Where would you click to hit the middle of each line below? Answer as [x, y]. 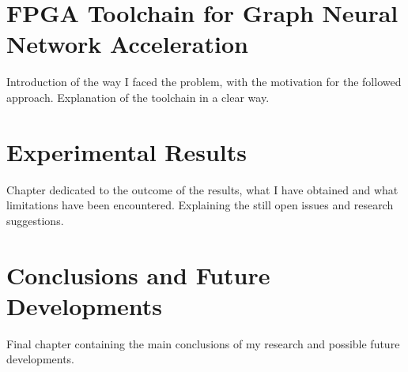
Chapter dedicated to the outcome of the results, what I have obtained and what [202, 189]
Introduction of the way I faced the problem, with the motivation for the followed [204, 82]
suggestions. [35, 220]
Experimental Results [127, 151]
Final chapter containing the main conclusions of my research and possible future [203, 343]
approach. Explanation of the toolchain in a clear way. [138, 97]
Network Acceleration [127, 44]
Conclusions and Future [138, 274]
